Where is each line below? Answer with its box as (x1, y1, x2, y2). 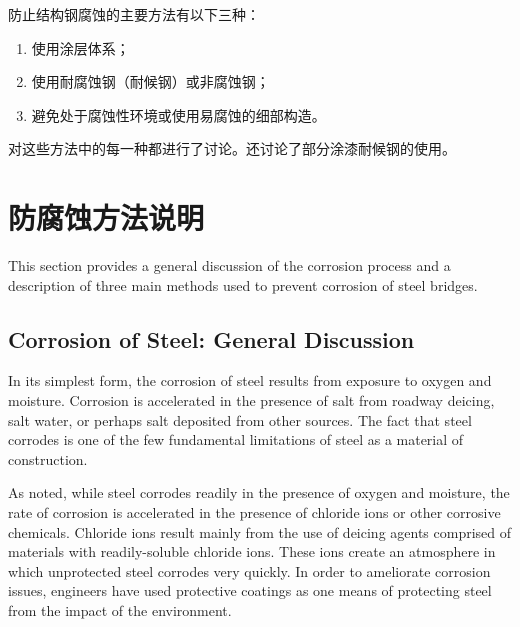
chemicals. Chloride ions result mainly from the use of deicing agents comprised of (8, 521, 512, 542)
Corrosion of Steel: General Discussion (8, 323, 415, 354)
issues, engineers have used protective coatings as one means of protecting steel (8, 580, 492, 601)
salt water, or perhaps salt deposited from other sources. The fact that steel (8, 409, 472, 430)
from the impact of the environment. (8, 600, 232, 621)
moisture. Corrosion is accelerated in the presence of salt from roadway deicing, (8, 390, 495, 411)
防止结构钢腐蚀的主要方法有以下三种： (8, 4, 260, 24)
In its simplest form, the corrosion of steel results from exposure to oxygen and (8, 370, 492, 391)
